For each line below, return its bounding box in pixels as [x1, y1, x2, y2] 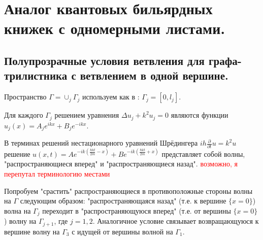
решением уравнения [54, 110, 119, 120]
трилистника [4, 67, 68, 83]
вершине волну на [4, 226, 60, 236]
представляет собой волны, [161, 148, 245, 159]
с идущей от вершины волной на [72, 226, 173, 236]
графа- [208, 52, 242, 68]
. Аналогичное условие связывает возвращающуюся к [92, 216, 259, 226]
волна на [4, 205, 31, 216]
